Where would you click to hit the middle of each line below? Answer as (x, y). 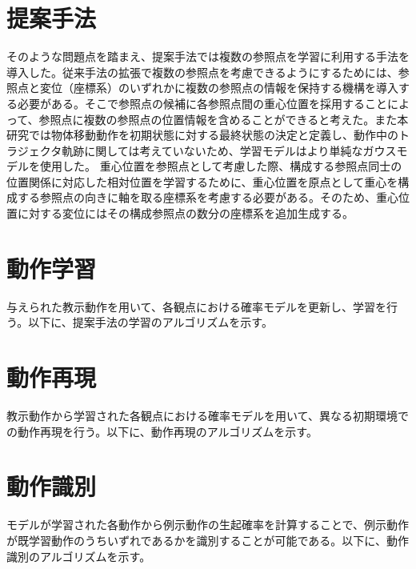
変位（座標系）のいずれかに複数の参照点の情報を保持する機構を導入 (219, 88)
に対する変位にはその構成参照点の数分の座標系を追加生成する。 (185, 213)
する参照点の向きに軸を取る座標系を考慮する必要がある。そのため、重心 (208, 197)
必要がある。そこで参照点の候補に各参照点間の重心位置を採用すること (202, 103)
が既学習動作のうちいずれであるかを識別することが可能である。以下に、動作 (208, 540)
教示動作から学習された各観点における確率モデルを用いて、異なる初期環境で (208, 416)
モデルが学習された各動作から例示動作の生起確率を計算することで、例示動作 (208, 525)
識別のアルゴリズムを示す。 (79, 556)
